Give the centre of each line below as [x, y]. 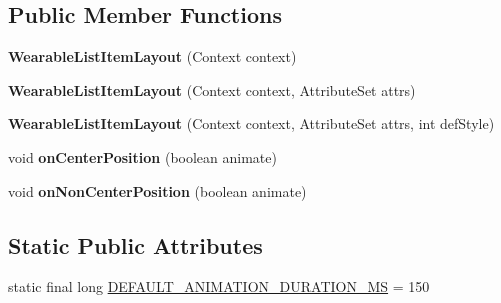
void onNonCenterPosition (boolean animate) [157, 190]
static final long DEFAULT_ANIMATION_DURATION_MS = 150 [219, 286]
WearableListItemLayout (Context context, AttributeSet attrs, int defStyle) [251, 123]
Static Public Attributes [135, 244]
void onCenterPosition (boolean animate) [142, 156]
